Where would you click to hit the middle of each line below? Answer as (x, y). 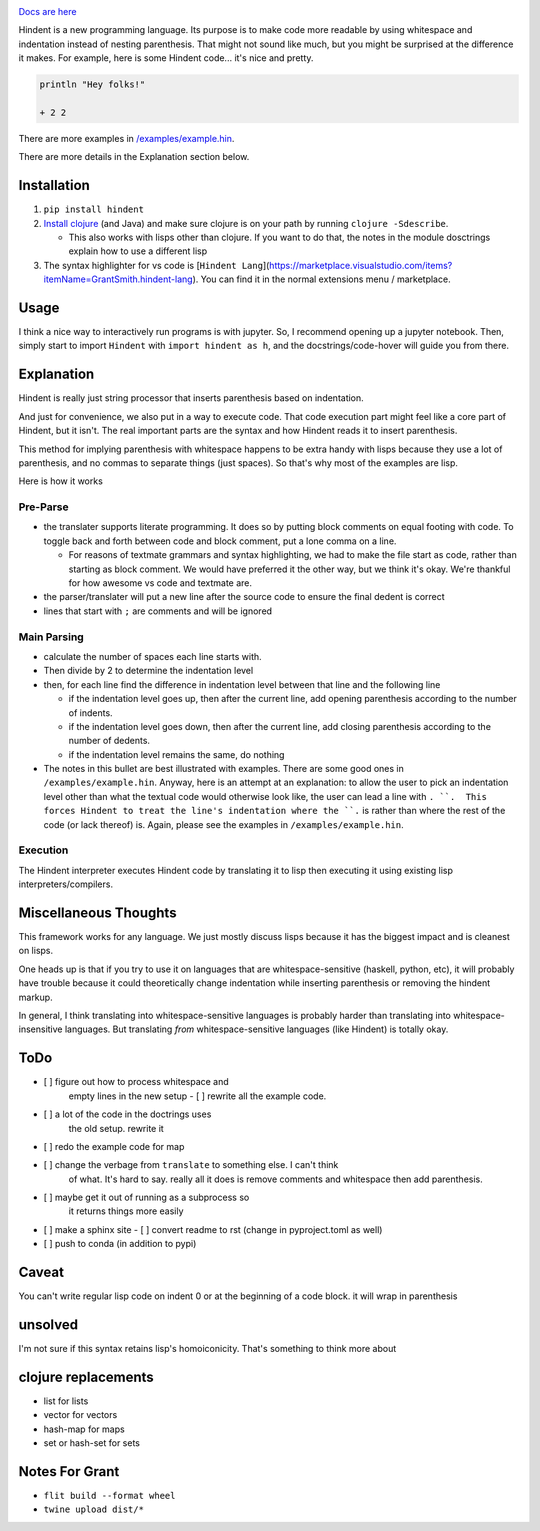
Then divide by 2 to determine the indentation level (148, 671)
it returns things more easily (126, 1211)
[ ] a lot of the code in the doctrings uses (127, 1114)
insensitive (40, 1029)
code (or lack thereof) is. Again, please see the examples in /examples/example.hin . (223, 824)
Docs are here (47, 11)
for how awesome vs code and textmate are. (160, 583)
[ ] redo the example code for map (114, 1146)
